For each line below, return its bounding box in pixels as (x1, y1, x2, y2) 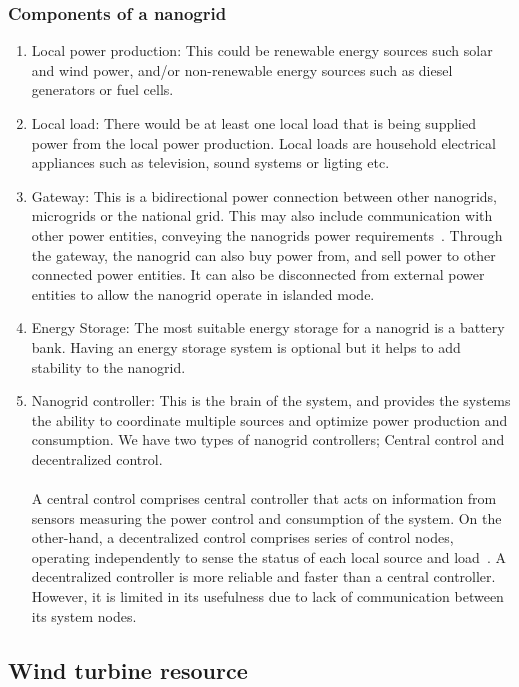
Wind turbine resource (8, 654, 248, 685)
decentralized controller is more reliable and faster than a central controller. (31, 566, 496, 587)
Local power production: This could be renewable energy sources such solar (31, 40, 493, 61)
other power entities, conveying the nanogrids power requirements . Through (31, 224, 503, 245)
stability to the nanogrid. (31, 356, 186, 377)
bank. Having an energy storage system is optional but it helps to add (31, 336, 461, 357)
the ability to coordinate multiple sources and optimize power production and (31, 409, 508, 430)
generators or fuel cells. (31, 79, 174, 100)
